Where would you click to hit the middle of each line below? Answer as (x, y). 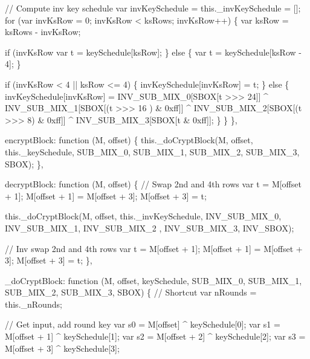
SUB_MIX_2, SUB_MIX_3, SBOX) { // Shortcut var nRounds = (131, 292)
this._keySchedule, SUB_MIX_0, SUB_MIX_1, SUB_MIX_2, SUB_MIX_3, (152, 151)
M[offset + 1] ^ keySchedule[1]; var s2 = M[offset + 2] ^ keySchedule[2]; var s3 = (155, 336)
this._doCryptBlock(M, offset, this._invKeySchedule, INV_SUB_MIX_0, (143, 216)
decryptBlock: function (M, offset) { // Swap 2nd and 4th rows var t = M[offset (153, 184)
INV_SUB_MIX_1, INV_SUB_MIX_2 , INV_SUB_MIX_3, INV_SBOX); (150, 228)
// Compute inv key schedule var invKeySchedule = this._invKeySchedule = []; (153, 8)
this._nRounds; (34, 304)
